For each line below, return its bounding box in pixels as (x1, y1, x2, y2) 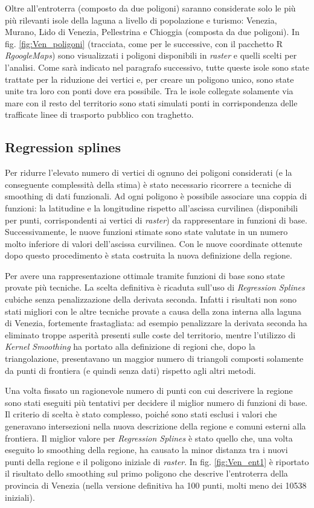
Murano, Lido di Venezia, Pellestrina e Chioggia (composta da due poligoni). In (5, 25, 300, 38)
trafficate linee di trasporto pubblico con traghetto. (5, 108, 194, 121)
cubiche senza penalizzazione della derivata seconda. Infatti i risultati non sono (5, 293, 296, 306)
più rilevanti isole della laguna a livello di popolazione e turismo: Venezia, (5, 13, 277, 26)
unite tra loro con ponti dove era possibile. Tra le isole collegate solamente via (5, 85, 293, 97)
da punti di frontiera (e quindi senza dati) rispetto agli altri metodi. (5, 364, 256, 376)
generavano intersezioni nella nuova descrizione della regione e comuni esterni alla (5, 420, 306, 432)
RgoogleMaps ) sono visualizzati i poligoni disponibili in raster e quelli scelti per (5, 49, 297, 62)
